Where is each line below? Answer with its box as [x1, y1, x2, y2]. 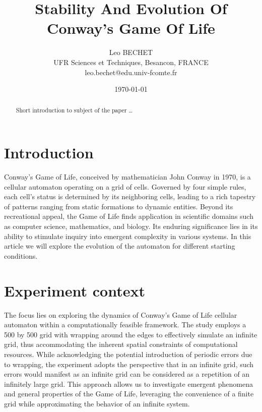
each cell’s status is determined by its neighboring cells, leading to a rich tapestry [4, 191, 256, 202]
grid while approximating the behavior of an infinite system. [4, 398, 190, 408]
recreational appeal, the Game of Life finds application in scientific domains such [4, 211, 253, 221]
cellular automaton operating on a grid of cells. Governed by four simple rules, [4, 181, 246, 192]
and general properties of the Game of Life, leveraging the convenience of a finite [4, 388, 254, 399]
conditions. [4, 250, 38, 261]
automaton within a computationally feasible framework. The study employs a [4, 319, 246, 330]
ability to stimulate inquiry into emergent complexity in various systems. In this [4, 230, 251, 241]
